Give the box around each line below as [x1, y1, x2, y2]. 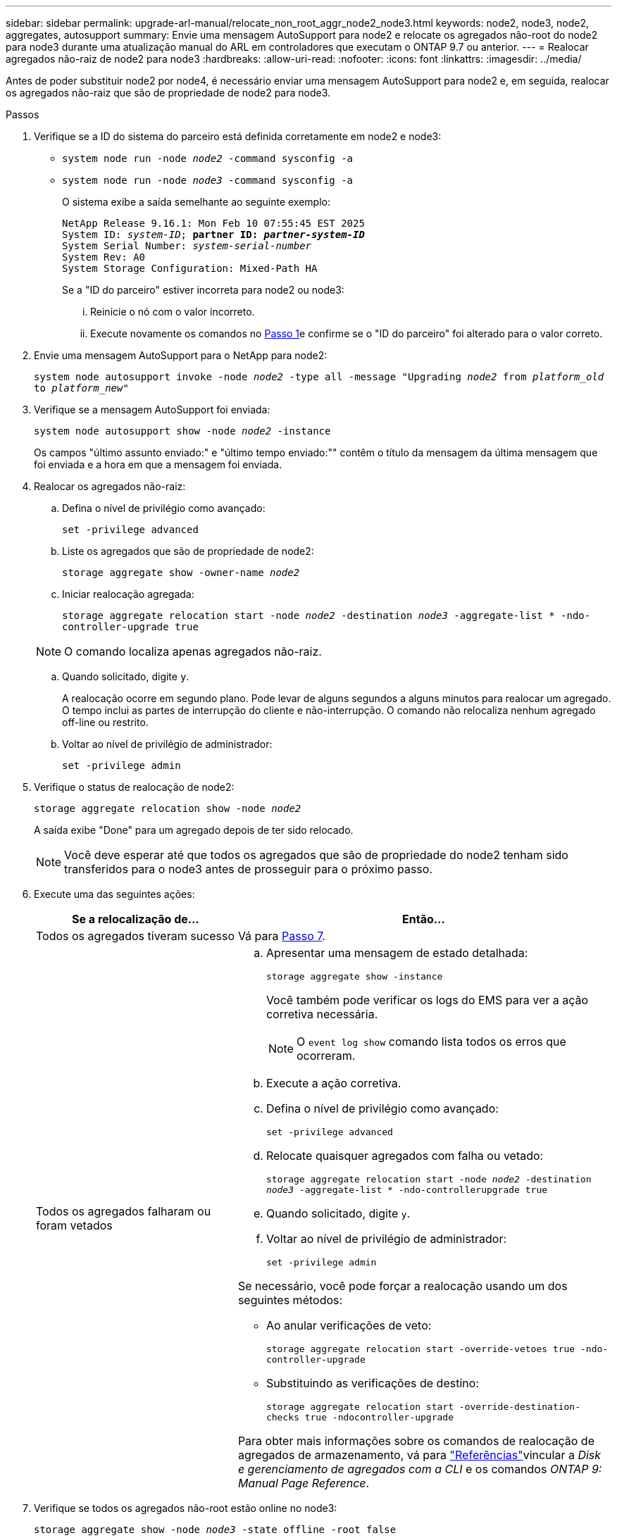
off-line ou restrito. [62, 716, 149, 728]
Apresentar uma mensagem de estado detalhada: [266, 946, 528, 960]
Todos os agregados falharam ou [36, 1203, 211, 1218]
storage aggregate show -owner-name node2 [62, 567, 300, 578]
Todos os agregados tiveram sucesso [36, 929, 235, 943]
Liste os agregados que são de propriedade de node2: [62, 545, 314, 557]
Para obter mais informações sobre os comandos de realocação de [237, 1434, 594, 1448]
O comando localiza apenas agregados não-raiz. [64, 644, 322, 658]
